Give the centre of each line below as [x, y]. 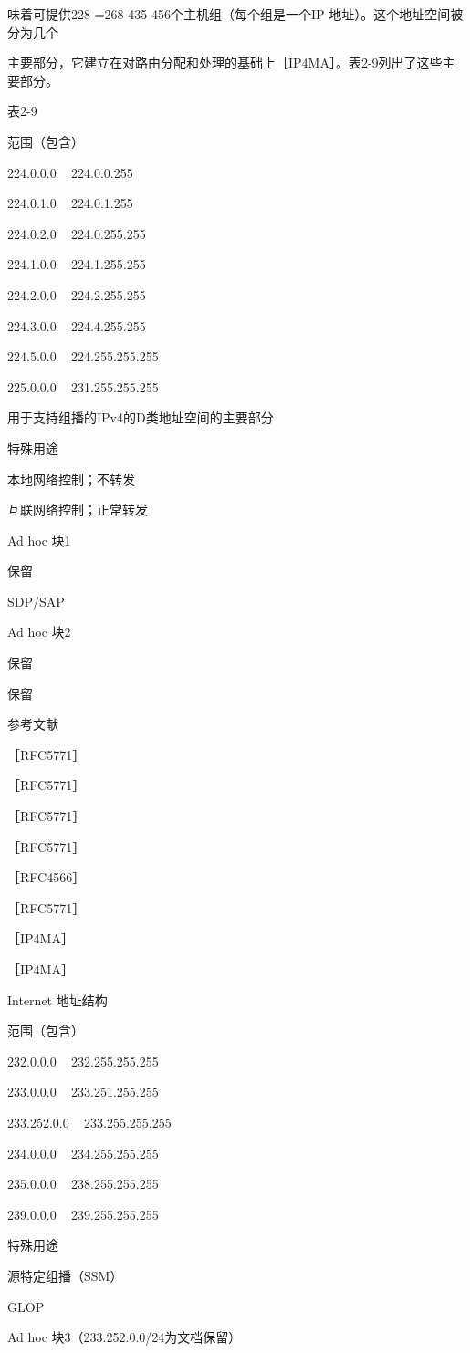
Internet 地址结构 [57, 999]
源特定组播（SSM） [65, 1275]
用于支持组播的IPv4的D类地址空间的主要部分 [141, 417]
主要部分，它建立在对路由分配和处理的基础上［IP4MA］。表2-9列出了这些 [225, 62]
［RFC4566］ [47, 877]
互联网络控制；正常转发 [78, 510]
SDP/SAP [36, 601]
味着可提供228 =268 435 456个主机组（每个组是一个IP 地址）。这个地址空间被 [235, 14]
